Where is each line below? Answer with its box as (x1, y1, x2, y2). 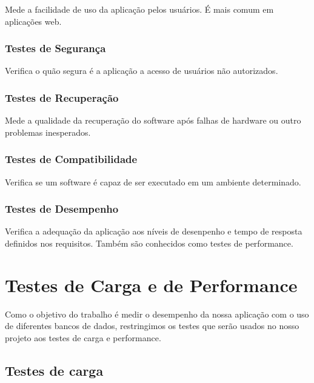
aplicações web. (5, 15, 62, 27)
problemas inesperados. (5, 125, 91, 138)
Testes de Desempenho (5, 201, 119, 216)
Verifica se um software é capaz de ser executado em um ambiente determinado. (5, 175, 301, 188)
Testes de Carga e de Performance (5, 272, 298, 297)
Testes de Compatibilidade (5, 152, 138, 167)
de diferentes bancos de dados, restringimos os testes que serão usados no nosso (5, 319, 299, 332)
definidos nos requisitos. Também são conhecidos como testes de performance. (5, 237, 293, 250)
